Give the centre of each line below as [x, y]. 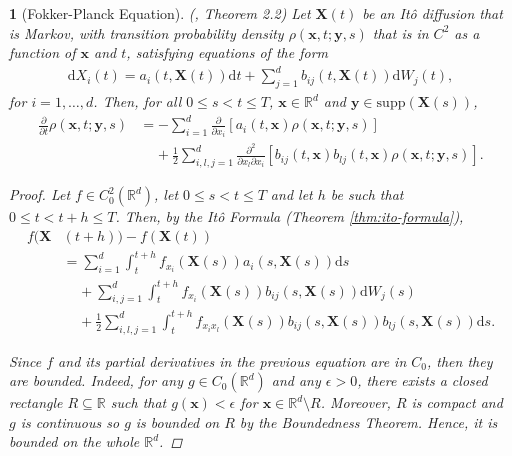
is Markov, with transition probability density [146, 32]
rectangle [36, 402]
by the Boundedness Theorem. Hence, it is [368, 421]
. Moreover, [355, 402]
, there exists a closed [422, 380]
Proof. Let [40, 194]
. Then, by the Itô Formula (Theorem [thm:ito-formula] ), [289, 216]
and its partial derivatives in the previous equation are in [232, 360]
